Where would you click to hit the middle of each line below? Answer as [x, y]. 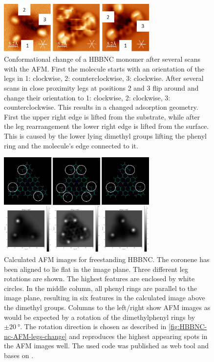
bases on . [19, 355]
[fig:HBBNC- [188, 326]
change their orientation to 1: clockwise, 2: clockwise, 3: [87, 97]
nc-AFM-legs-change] [35, 336]
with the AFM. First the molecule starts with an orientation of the [104, 68]
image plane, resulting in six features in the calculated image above [105, 298]
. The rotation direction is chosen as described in [93, 326]
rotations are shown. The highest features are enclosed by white [99, 278]
